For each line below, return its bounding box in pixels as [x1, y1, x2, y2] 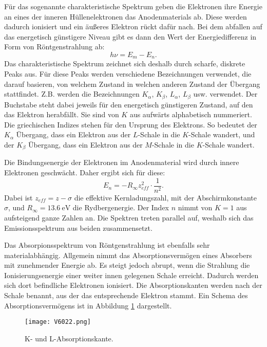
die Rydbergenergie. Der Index [72, 202, 169, 213]
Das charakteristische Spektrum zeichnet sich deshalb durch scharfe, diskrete [4, 58, 245, 69]
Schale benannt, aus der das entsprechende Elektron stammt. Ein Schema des [4, 290, 248, 301]
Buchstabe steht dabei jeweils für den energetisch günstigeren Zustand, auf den [4, 99, 253, 109]
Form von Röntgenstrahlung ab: [4, 41, 105, 52]
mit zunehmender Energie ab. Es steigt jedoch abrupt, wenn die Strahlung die [4, 260, 250, 270]
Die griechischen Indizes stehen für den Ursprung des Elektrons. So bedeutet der [4, 119, 257, 130]
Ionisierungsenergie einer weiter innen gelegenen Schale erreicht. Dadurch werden [4, 269, 259, 280]
